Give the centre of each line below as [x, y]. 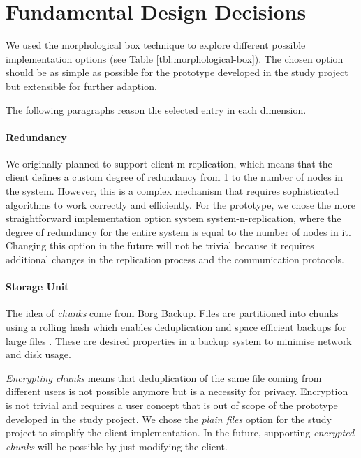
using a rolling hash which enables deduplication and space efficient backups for [176, 327]
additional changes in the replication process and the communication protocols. [175, 259]
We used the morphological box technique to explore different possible [156, 45]
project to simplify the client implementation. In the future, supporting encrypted [180, 433]
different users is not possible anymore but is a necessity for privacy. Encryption [177, 391]
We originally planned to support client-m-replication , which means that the [169, 163]
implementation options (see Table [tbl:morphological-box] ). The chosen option [175, 58]
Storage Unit [37, 287]
